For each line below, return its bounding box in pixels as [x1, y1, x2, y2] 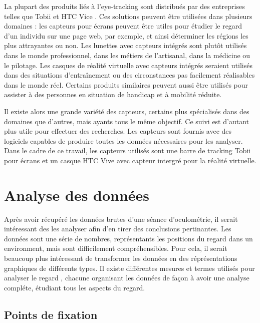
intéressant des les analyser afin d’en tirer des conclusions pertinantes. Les [4, 223, 231, 234]
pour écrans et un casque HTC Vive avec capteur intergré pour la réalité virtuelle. [4, 155, 256, 165]
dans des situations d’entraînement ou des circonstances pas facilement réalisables [4, 70, 255, 80]
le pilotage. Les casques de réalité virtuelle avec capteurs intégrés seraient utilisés [4, 60, 252, 70]
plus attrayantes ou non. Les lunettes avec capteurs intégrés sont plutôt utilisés [4, 40, 247, 51]
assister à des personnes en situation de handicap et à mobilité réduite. [4, 89, 222, 100]
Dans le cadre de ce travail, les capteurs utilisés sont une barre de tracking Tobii [4, 145, 251, 156]
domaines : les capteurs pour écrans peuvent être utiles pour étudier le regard [4, 21, 242, 31]
